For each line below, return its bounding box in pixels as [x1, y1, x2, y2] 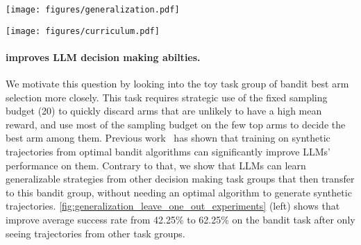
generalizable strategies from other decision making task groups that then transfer [6, 171, 355, 186]
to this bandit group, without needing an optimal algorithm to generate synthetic [6, 185, 352, 199]
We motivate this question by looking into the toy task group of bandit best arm [6, 76, 349, 91]
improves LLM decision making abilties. [6, 49, 201, 64]
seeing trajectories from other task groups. [6, 226, 185, 240]
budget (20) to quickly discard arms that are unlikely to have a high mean [6, 103, 322, 118]
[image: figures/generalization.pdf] [6, 5, 180, 15]
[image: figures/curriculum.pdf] [6, 26, 160, 36]
